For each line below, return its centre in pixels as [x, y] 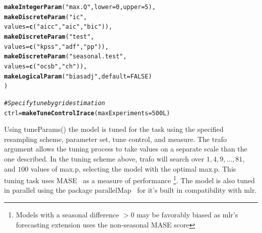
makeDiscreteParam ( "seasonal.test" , [65, 57]
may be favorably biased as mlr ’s [187, 215]
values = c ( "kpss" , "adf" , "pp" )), [56, 47]
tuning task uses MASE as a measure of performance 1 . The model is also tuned [129, 179]
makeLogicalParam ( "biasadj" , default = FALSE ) [78, 76]
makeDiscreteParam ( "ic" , [46, 17]
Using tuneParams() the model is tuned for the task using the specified [114, 129]
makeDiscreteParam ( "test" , [49, 36]
